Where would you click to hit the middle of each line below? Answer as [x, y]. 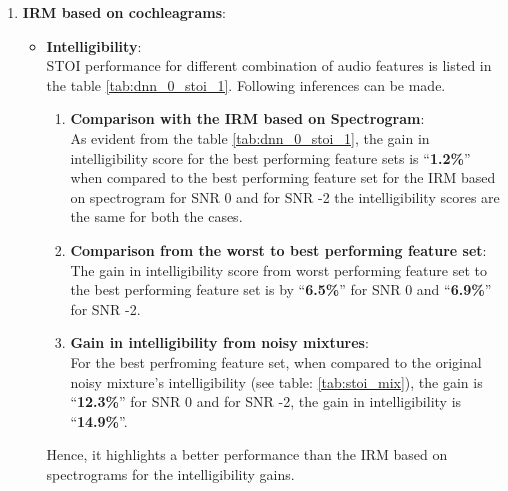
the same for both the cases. [156, 216]
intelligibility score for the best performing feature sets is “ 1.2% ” [270, 157]
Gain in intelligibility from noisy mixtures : [219, 342]
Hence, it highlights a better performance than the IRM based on [247, 454]
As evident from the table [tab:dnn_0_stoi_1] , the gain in [250, 137]
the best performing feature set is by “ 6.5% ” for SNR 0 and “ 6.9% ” [281, 289]
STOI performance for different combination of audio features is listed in [269, 65]
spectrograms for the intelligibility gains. [170, 473]
